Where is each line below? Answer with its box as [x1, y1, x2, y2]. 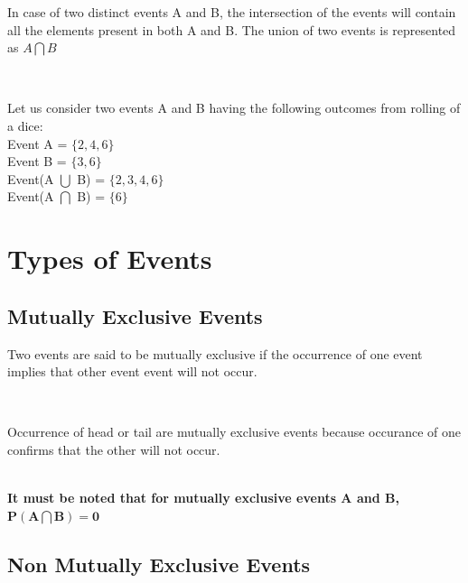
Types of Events [7, 240, 212, 277]
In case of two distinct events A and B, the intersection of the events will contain [7, 3, 456, 21]
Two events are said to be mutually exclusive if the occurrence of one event [7, 344, 423, 363]
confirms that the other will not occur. [7, 440, 220, 458]
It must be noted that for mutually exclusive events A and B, [7, 488, 399, 507]
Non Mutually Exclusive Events [7, 550, 311, 578]
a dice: [7, 116, 43, 134]
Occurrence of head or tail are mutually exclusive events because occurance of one [7, 422, 462, 441]
